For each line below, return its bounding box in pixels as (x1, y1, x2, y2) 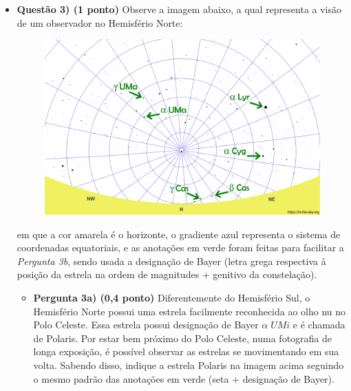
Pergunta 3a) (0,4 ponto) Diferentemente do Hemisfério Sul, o (33, 290, 310, 304)
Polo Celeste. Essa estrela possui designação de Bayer (33, 317, 259, 332)
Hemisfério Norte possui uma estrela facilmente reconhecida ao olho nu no (33, 304, 346, 318)
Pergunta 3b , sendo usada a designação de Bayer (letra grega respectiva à (17, 253, 326, 268)
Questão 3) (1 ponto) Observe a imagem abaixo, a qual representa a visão (17, 2, 342, 16)
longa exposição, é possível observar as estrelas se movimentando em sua (33, 344, 339, 359)
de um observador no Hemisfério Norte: (17, 15, 183, 30)
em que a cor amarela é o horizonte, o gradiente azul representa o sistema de (17, 226, 341, 241)
